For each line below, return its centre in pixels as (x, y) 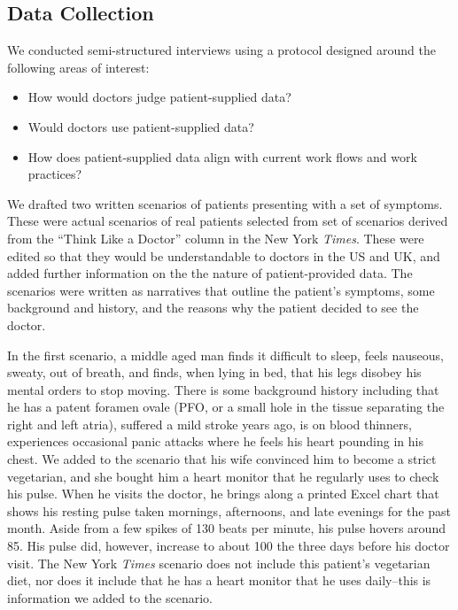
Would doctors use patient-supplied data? (141, 126)
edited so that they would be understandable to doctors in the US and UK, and (224, 255)
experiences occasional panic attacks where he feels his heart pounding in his (215, 441)
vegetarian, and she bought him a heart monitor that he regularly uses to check (223, 476)
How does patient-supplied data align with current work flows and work (222, 156)
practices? (55, 174)
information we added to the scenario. (110, 597)
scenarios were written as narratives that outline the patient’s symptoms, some (221, 290)
